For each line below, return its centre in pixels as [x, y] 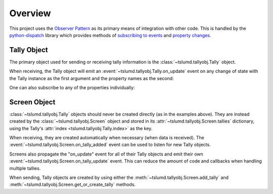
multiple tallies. [25, 168]
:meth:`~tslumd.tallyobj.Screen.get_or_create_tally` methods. [73, 184]
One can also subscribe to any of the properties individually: [72, 88]
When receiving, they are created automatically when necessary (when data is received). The [107, 138]
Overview [30, 13]
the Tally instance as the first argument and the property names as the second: [92, 78]
